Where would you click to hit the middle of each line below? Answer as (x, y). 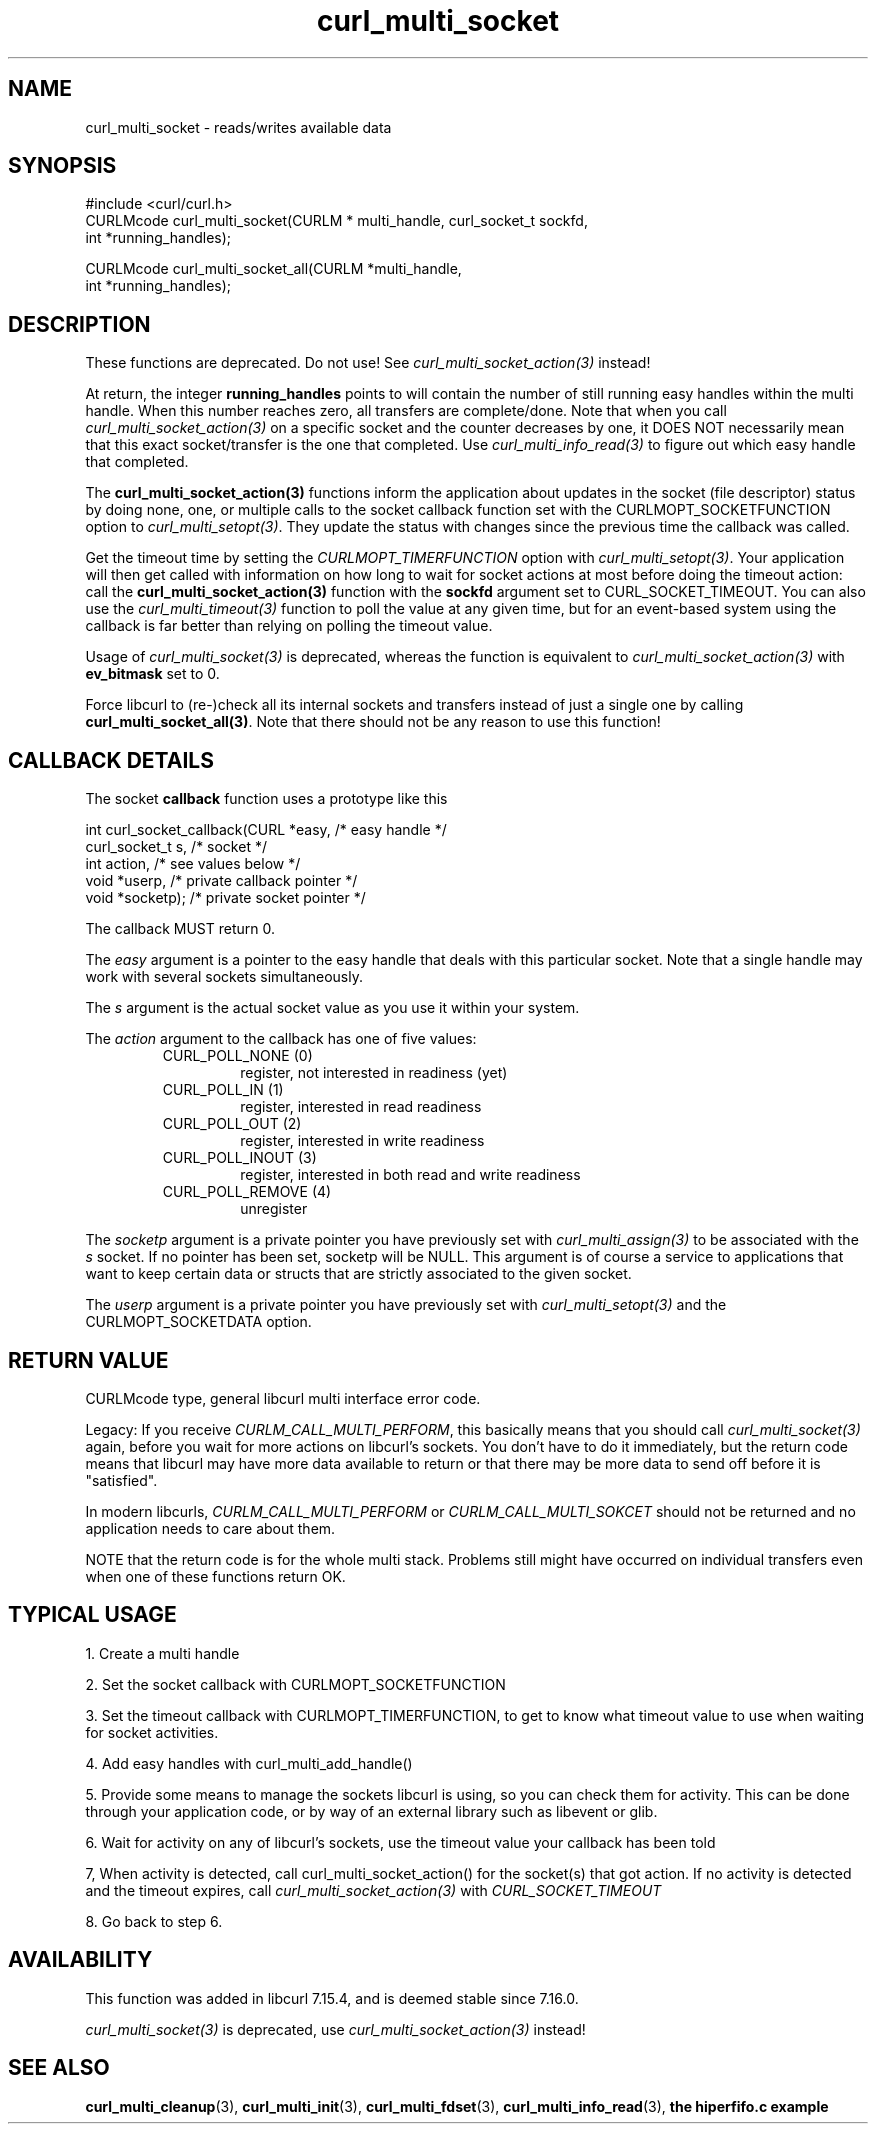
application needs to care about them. (210, 1528)
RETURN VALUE (88, 1360)
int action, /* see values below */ (193, 864)
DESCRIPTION (79, 324)
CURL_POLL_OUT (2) (232, 1124)
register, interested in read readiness (361, 1107)
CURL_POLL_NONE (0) (237, 1056)
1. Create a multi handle (162, 1653)
